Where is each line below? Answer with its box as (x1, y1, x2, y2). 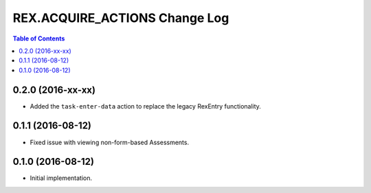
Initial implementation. (30, 174, 93, 182)
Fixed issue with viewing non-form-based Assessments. (30, 138, 189, 146)
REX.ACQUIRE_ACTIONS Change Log (12, 10, 229, 25)
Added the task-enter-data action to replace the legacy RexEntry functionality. (30, 102, 261, 110)
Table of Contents (12, 34, 65, 43)
